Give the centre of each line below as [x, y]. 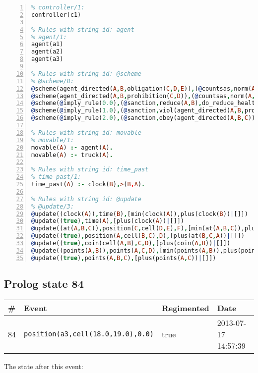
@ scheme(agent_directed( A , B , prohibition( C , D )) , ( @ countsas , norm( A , [143, 96]
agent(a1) [47, 44]
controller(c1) [56, 15]
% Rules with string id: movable [86, 133]
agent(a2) [47, 52]
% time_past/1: [56, 177]
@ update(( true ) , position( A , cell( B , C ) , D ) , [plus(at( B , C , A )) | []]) [138, 236]
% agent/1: [49, 37]
